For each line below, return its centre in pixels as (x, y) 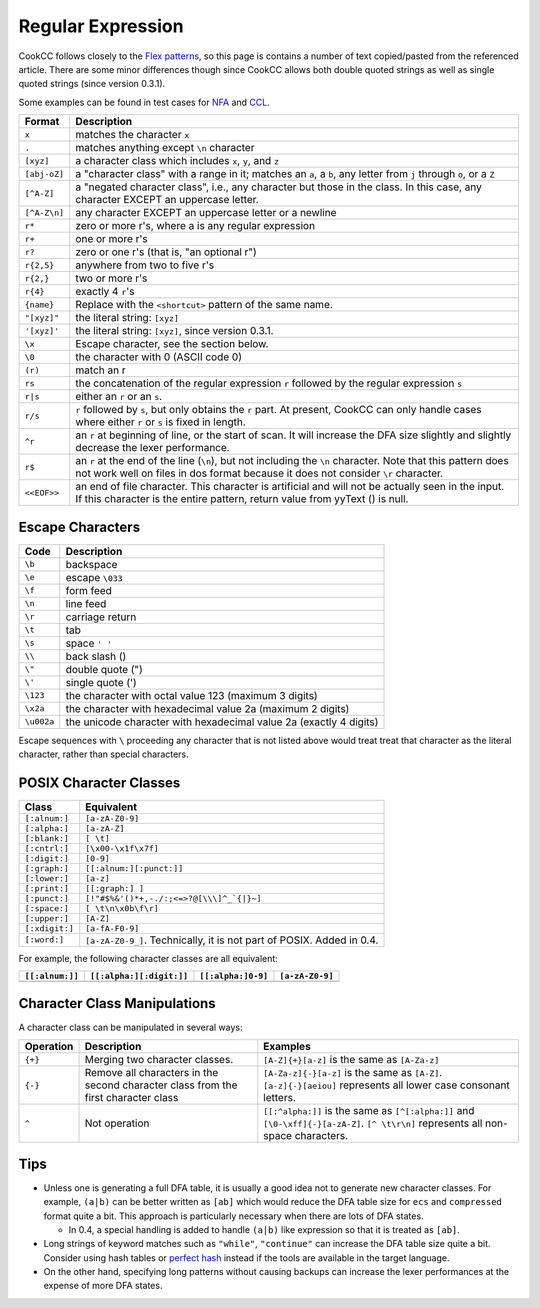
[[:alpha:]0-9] (234, 976)
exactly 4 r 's (105, 292)
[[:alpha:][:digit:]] (139, 976)
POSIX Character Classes (99, 782)
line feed (86, 603)
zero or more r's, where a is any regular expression (195, 226)
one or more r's (112, 239)
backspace (91, 564)
